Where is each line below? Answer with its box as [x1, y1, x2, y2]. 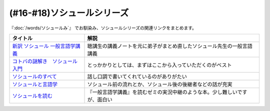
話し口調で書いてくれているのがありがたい [87, 73, 187, 80]
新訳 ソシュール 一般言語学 [12, 42, 75, 49]
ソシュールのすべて [12, 73, 57, 80]
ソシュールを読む [12, 92, 52, 99]
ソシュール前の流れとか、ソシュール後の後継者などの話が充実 [87, 81, 232, 88]
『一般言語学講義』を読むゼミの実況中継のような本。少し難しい [87, 89, 237, 96]
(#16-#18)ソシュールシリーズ [9, 7, 129, 18]
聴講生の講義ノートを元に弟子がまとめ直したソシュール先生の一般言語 [87, 42, 252, 49]
